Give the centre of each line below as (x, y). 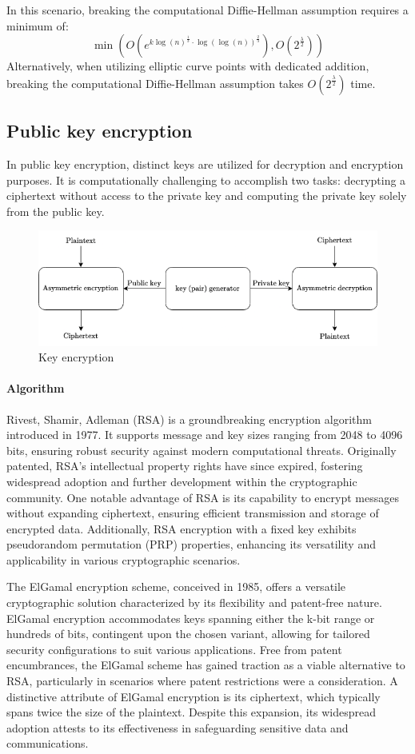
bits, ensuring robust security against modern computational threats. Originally (202, 450)
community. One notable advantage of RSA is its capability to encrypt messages (203, 497)
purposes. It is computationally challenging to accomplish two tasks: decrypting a (206, 180)
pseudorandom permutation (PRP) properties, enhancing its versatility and (191, 544)
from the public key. (56, 211)
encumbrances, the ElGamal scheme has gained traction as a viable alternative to (206, 665)
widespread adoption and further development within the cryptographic (182, 481)
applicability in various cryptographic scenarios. (124, 559)
